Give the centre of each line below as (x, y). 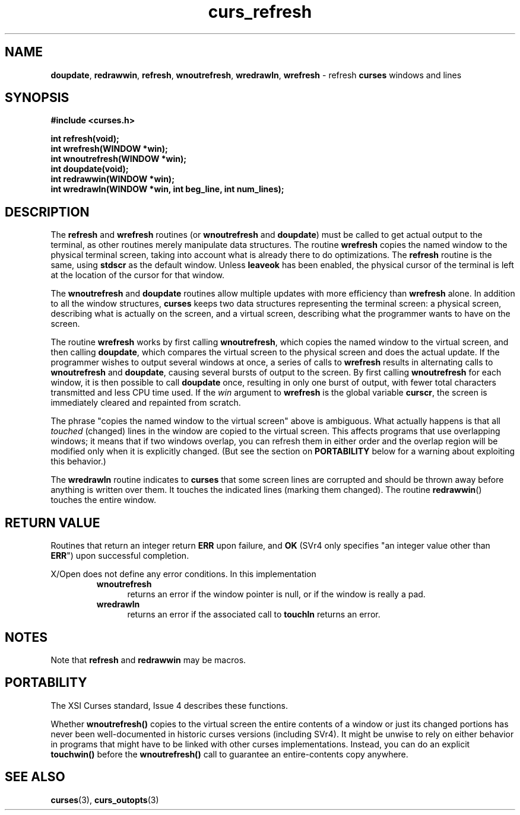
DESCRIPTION (47, 212)
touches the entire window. (104, 500)
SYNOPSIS (37, 98)
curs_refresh (260, 12)
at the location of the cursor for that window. (137, 275)
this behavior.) (78, 461)
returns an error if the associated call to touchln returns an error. (254, 615)
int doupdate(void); (90, 169)
